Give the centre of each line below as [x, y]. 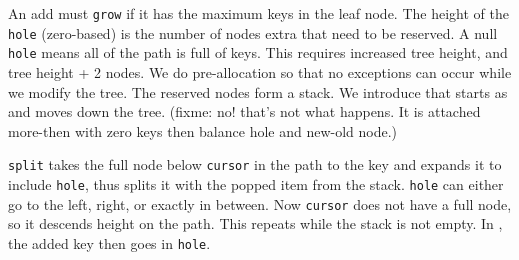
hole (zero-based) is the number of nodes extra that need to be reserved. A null [253, 32]
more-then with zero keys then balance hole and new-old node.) [203, 130]
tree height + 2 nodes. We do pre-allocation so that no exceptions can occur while [260, 71]
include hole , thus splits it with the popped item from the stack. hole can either [256, 184]
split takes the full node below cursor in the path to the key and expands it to [255, 164]
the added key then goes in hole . [109, 242]
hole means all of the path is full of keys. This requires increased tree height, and [258, 52]
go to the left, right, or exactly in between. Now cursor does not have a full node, [260, 203]
